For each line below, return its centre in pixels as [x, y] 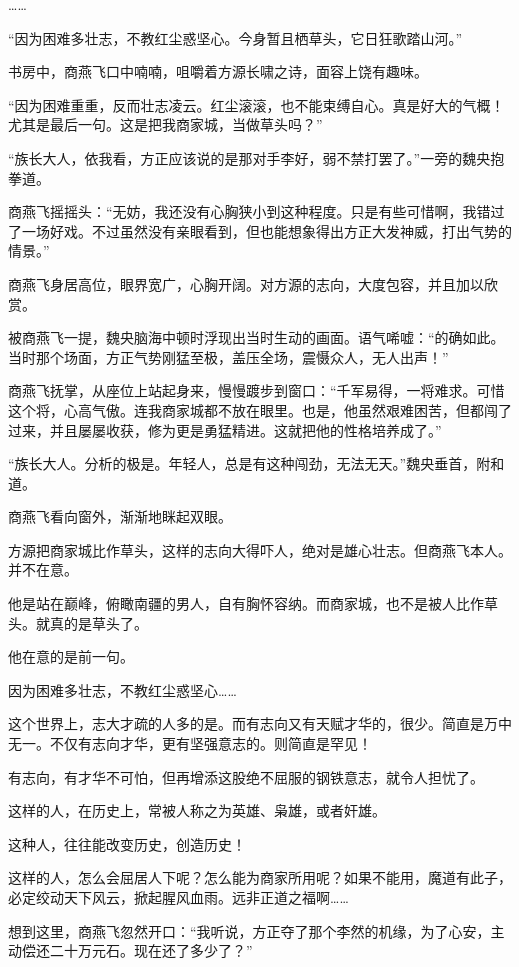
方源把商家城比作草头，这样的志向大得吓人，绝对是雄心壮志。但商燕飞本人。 [260, 549]
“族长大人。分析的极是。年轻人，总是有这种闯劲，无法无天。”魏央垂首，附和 [256, 463]
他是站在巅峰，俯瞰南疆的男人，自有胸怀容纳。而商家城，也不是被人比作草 [253, 603]
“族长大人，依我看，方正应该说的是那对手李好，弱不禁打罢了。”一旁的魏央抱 [256, 157]
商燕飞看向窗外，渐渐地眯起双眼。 [120, 516]
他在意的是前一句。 [71, 656]
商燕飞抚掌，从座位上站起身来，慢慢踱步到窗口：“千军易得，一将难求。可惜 [256, 390]
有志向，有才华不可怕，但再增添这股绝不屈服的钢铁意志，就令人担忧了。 [246, 776]
